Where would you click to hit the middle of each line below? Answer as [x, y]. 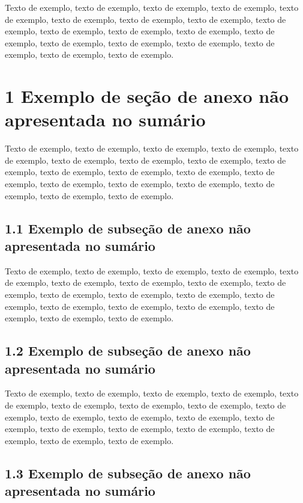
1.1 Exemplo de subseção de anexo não [128, 228]
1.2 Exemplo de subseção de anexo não [128, 350]
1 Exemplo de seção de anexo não [147, 96]
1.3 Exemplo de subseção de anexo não [128, 473]
